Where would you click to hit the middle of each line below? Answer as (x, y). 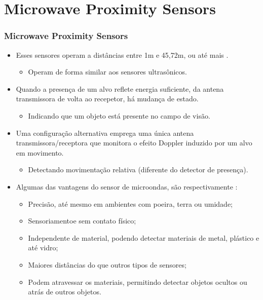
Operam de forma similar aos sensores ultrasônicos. (107, 72)
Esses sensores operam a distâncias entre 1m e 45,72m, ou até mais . (122, 54)
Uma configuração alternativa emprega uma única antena (105, 133)
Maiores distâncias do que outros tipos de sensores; (107, 264)
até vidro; (43, 248)
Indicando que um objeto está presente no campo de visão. (119, 115)
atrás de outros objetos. (65, 292)
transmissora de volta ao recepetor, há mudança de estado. (107, 99)
